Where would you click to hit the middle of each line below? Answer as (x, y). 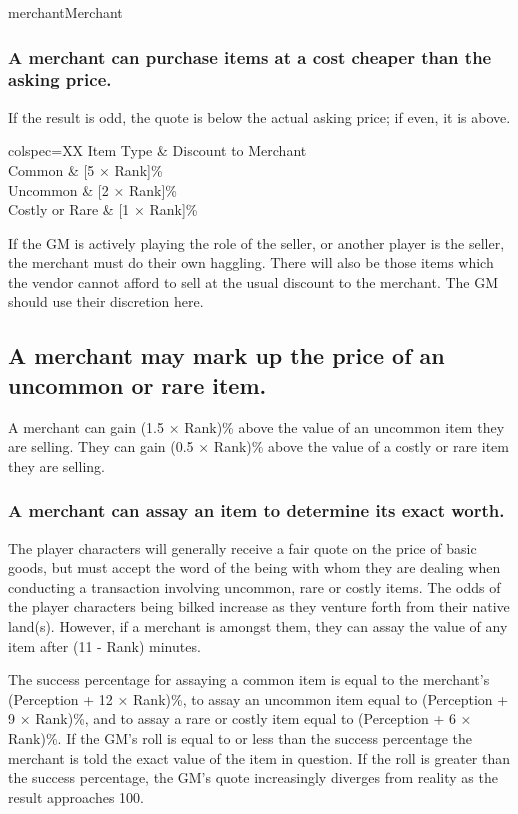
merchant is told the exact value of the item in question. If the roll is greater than (259, 757)
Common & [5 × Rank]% (85, 169)
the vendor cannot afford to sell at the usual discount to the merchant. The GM (253, 281)
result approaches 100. (76, 796)
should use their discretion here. (106, 301)
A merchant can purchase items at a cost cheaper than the (250, 56)
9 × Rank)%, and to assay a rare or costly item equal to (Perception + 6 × (240, 718)
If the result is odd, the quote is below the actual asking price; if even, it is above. (259, 116)
